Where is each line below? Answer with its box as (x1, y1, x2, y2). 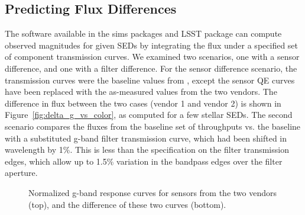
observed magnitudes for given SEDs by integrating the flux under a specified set (5, 38, 298, 51)
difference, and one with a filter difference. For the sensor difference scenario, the (5, 62, 297, 74)
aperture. (5, 166, 38, 179)
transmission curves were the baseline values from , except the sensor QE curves (5, 73, 295, 86)
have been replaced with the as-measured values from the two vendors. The (5, 85, 277, 98)
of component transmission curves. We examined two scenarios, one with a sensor (5, 50, 300, 63)
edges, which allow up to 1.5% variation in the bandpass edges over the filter (5, 155, 283, 167)
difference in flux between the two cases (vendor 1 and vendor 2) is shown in (5, 97, 281, 109)
